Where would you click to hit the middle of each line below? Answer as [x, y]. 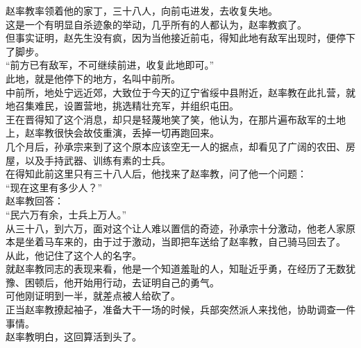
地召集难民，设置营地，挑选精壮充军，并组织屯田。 [122, 106]
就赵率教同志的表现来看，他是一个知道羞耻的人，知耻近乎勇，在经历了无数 [176, 269]
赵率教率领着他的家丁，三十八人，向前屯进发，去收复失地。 [142, 10]
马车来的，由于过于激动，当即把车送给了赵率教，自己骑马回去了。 [195, 242]
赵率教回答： [35, 201]
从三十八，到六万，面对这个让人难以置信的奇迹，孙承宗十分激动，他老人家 [176, 228]
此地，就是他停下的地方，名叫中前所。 [93, 78]
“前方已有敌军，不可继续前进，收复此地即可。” [110, 65]
